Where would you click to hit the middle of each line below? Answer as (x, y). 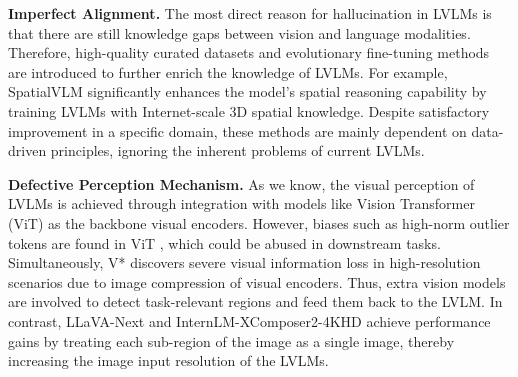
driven (27, 150)
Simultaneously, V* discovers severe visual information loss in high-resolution (244, 262)
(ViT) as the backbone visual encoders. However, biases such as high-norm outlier (259, 222)
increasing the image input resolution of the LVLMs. (168, 360)
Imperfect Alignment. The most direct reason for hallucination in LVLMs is (250, 13)
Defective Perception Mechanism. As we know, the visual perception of (241, 183)
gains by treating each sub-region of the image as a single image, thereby (231, 340)
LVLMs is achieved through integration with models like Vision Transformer (241, 203)
